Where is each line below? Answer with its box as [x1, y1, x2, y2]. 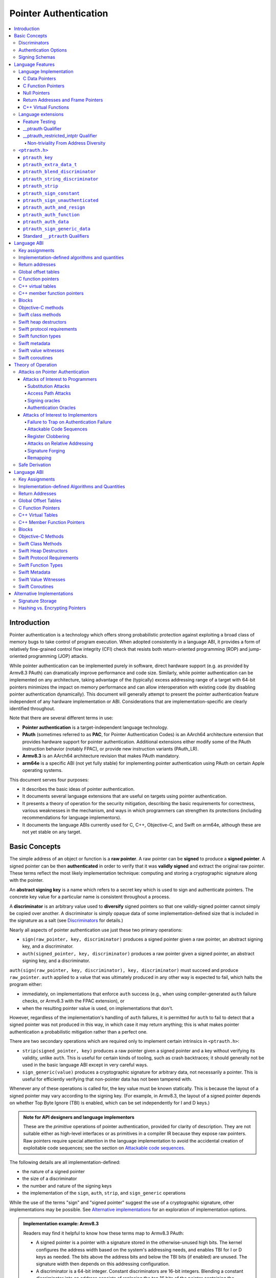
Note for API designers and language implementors [23, 1114, 135, 1120]
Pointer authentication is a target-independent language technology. [22, 724, 169, 731]
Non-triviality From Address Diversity [27, 140, 106, 146]
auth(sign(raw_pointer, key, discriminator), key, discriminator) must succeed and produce [9, 967, 239, 973]
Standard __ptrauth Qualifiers [23, 233, 89, 239]
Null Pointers [23, 90, 50, 96]
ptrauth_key [23, 154, 53, 161]
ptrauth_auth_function [23, 212, 80, 217]
